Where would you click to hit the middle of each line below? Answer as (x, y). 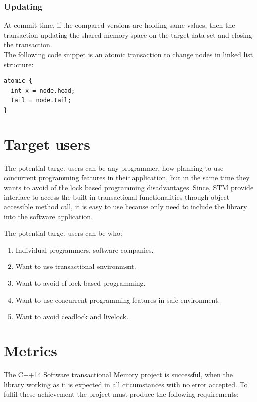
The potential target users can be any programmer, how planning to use (114, 167)
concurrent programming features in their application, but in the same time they (127, 177)
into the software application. (49, 216)
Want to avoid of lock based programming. (81, 283)
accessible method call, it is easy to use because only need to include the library (126, 207)
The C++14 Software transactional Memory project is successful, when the (118, 374)
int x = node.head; (43, 91)
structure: (19, 64)
